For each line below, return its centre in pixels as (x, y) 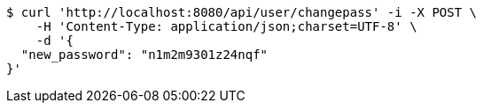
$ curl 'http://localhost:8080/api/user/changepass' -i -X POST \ (242, 12)
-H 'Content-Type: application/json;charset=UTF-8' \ (226, 26)
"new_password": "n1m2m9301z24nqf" (144, 55)
